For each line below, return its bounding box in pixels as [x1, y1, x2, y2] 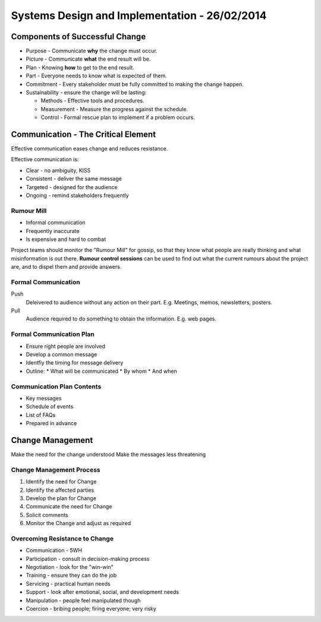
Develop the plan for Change [26, 494, 96, 502]
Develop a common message [26, 351, 97, 358]
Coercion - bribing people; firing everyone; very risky [26, 605, 157, 612]
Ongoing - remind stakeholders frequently [26, 192, 129, 199]
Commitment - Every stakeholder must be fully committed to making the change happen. [26, 80, 244, 87]
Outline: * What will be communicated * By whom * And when [26, 367, 178, 375]
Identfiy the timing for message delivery [26, 359, 124, 366]
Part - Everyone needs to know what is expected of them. [26, 72, 167, 80]
